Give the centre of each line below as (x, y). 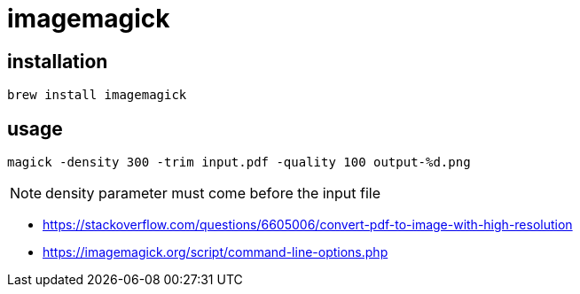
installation (58, 61)
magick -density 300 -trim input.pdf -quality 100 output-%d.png (239, 162)
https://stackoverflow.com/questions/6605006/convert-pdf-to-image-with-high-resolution (308, 225)
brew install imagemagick (97, 95)
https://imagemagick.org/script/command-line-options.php (216, 252)
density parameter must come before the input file (213, 193)
